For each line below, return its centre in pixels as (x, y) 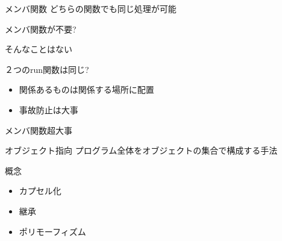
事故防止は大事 (49, 109)
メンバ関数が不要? (41, 29)
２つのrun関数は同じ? (47, 69)
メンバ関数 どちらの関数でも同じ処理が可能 (91, 8)
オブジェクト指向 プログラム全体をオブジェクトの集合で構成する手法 (141, 150)
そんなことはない (39, 49)
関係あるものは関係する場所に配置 (86, 89)
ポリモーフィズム (52, 231)
